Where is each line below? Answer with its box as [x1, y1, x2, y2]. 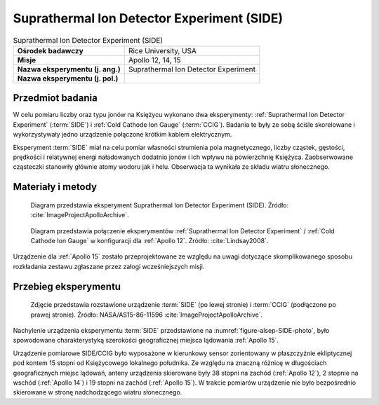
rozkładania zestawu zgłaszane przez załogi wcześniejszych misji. [13, 262, 205, 270]
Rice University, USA [128, 46, 197, 55]
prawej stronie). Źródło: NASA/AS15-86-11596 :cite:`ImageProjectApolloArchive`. [30, 310, 263, 319]
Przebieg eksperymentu [13, 280, 121, 292]
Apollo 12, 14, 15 [128, 55, 181, 64]
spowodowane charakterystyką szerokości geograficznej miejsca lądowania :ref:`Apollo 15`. [13, 336, 279, 345]
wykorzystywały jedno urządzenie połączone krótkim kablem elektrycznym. [13, 130, 232, 139]
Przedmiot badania [13, 92, 98, 104]
